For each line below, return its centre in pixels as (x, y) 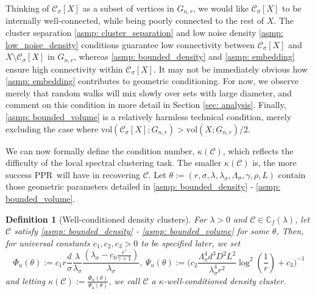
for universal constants (48, 242)
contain (292, 174)
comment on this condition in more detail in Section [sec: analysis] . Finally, (146, 105)
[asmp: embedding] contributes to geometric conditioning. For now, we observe (152, 81)
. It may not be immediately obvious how (231, 69)
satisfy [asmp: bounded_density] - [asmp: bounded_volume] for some (142, 231)
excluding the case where (52, 128)
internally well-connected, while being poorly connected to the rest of (135, 20)
